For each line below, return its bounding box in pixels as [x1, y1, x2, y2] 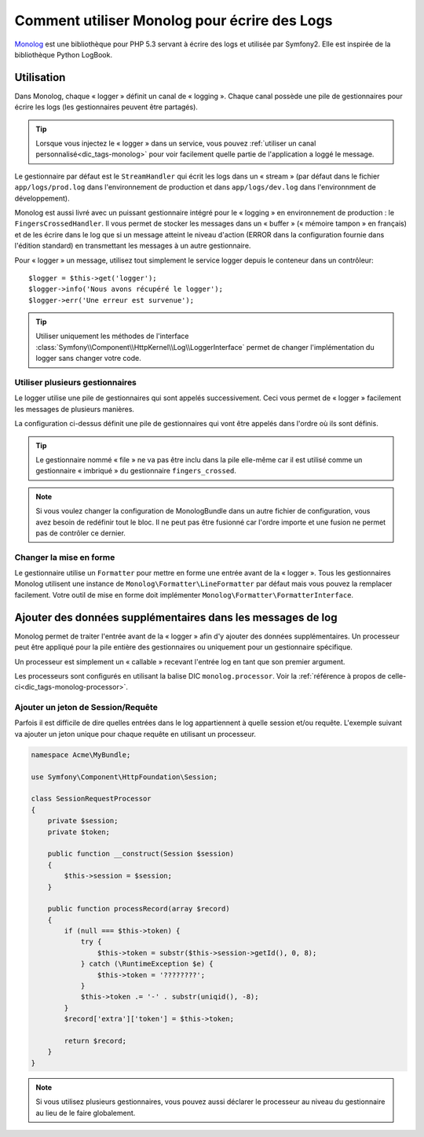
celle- [387, 671, 407, 680]
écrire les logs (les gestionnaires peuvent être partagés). [14, 102, 198, 112]
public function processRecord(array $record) [47, 904, 231, 914]
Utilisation [14, 71, 66, 84]
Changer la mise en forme [14, 551, 115, 562]
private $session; [47, 816, 119, 826]
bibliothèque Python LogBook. [14, 50, 113, 59]
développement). [14, 193, 70, 203]
